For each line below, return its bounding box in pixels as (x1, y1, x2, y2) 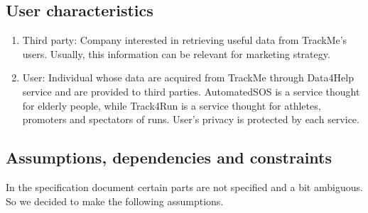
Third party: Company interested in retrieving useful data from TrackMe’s (22, 33, 347, 47)
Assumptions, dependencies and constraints (6, 146, 332, 168)
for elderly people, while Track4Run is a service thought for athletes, (22, 98, 321, 113)
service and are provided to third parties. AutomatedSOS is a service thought (22, 84, 360, 98)
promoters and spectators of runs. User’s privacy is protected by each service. (22, 112, 359, 127)
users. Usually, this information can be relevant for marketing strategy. (22, 46, 330, 61)
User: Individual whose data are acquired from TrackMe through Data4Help (22, 70, 354, 85)
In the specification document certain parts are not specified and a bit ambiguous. (6, 179, 363, 194)
